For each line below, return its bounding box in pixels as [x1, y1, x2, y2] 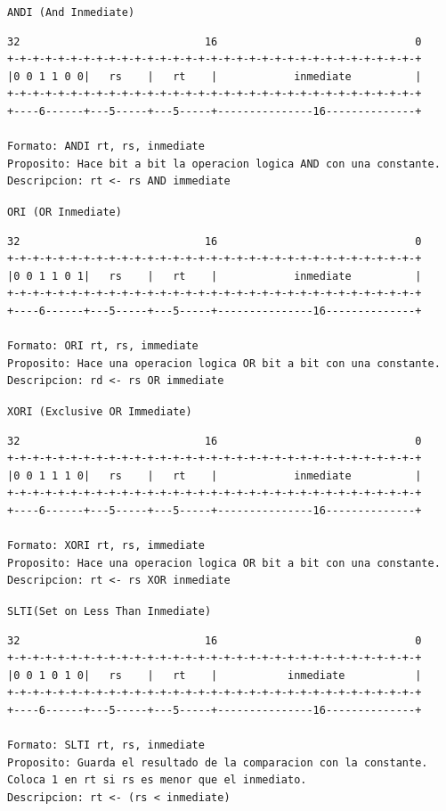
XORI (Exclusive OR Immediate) [7, 405, 192, 418]
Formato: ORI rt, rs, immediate [7, 340, 199, 353]
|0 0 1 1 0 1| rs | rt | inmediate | [7, 269, 422, 283]
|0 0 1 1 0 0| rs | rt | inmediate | [7, 70, 422, 83]
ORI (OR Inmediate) [7, 206, 122, 218]
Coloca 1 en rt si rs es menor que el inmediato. [7, 774, 307, 787]
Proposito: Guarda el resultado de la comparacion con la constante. [7, 756, 428, 769]
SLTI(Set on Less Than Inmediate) [7, 605, 212, 618]
